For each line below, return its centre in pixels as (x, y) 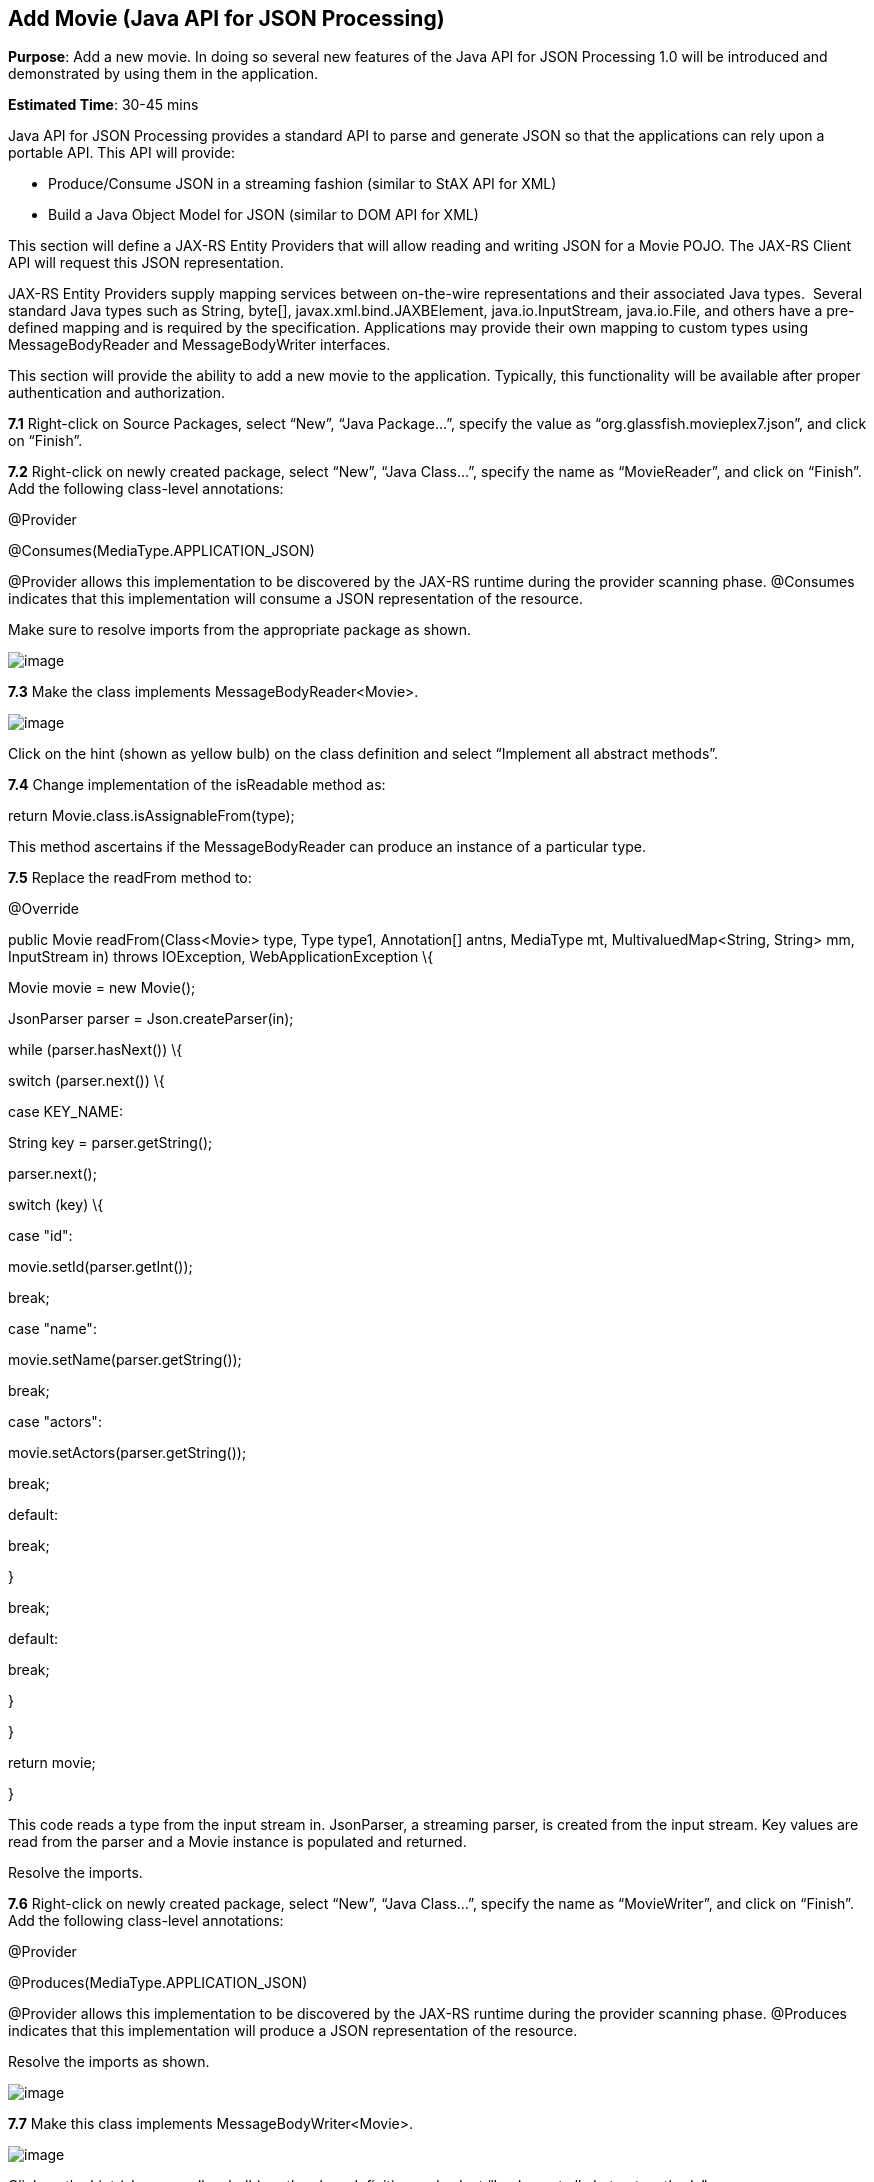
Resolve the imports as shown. (109, 2062)
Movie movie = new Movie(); (102, 988)
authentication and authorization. (117, 393)
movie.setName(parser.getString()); (125, 1360)
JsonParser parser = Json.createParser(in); (151, 1019)
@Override (44, 909)
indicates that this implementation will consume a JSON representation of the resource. (295, 599)
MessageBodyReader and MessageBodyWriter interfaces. (199, 345)
